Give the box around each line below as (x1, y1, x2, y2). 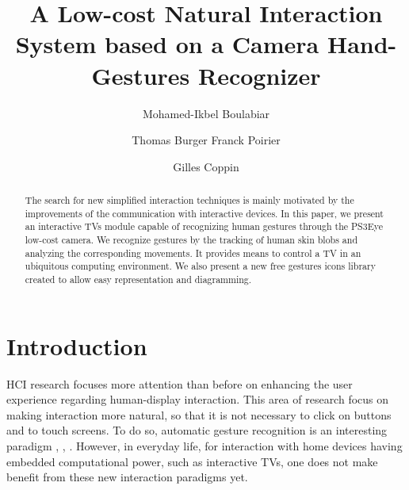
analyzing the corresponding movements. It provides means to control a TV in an (25, 246, 361, 259)
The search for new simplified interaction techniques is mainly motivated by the (25, 193, 354, 207)
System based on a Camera (15, 28, 319, 60)
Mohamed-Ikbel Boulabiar (142, 105, 270, 121)
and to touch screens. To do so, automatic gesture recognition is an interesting (6, 422, 388, 438)
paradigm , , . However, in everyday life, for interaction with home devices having (6, 437, 403, 454)
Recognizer (198, 59, 321, 91)
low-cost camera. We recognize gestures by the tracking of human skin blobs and (25, 233, 358, 247)
